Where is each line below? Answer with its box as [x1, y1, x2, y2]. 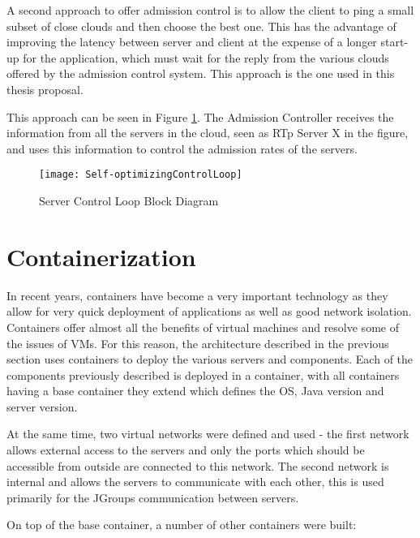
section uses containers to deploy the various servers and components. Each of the [6, 351, 414, 368]
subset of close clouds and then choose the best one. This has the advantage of [6, 17, 396, 34]
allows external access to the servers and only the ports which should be [6, 441, 365, 458]
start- [380, 33, 409, 50]
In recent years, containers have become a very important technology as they [6, 286, 388, 303]
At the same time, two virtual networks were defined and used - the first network [6, 425, 409, 442]
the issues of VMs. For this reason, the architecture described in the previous [6, 334, 389, 351]
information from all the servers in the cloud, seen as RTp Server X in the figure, [6, 124, 409, 141]
